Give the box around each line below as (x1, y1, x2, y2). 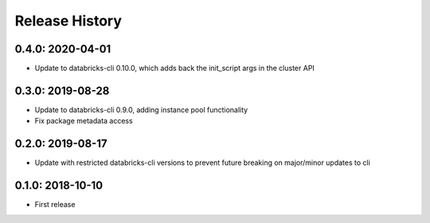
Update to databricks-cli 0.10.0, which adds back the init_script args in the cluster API (34, 64, 315, 73)
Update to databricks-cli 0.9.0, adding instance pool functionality (34, 104, 248, 115)
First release (34, 200, 76, 209)
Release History (14, 12, 123, 29)
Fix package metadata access (34, 116, 133, 126)
